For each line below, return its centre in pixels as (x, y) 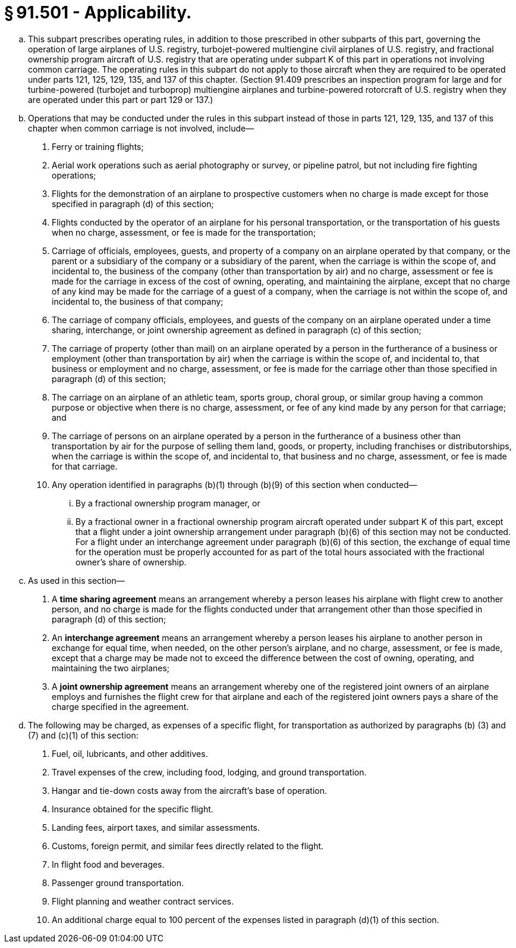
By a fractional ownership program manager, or (168, 503)
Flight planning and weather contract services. (143, 901)
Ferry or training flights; (98, 146)
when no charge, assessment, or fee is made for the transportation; (184, 232)
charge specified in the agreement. (120, 706)
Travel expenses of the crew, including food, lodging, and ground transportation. (209, 772)
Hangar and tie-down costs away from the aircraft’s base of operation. (190, 790)
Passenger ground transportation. (118, 883)
